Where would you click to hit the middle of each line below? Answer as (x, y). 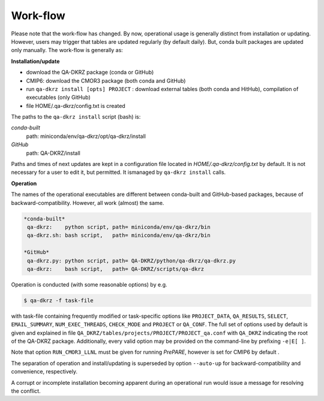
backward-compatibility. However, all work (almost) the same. (88, 203)
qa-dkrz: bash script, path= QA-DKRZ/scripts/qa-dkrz (116, 269)
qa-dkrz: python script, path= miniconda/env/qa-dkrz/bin (119, 227)
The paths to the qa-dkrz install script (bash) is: (76, 117)
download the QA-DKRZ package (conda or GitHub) (90, 73)
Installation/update (35, 61)
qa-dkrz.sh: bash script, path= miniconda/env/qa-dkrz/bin (119, 236)
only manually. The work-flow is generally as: (67, 50)
